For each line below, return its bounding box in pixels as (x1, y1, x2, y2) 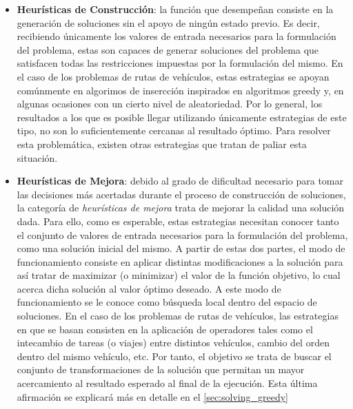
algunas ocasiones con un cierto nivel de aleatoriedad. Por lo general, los (17, 96, 323, 111)
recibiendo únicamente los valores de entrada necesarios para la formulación (17, 29, 336, 43)
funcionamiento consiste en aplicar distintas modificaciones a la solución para (17, 254, 343, 269)
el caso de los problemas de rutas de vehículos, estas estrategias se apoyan (17, 69, 330, 83)
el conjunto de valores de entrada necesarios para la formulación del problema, (17, 227, 348, 242)
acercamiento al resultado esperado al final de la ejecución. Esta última (17, 376, 318, 390)
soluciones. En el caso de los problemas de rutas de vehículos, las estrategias (17, 308, 339, 323)
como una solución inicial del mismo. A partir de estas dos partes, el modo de (17, 241, 345, 255)
